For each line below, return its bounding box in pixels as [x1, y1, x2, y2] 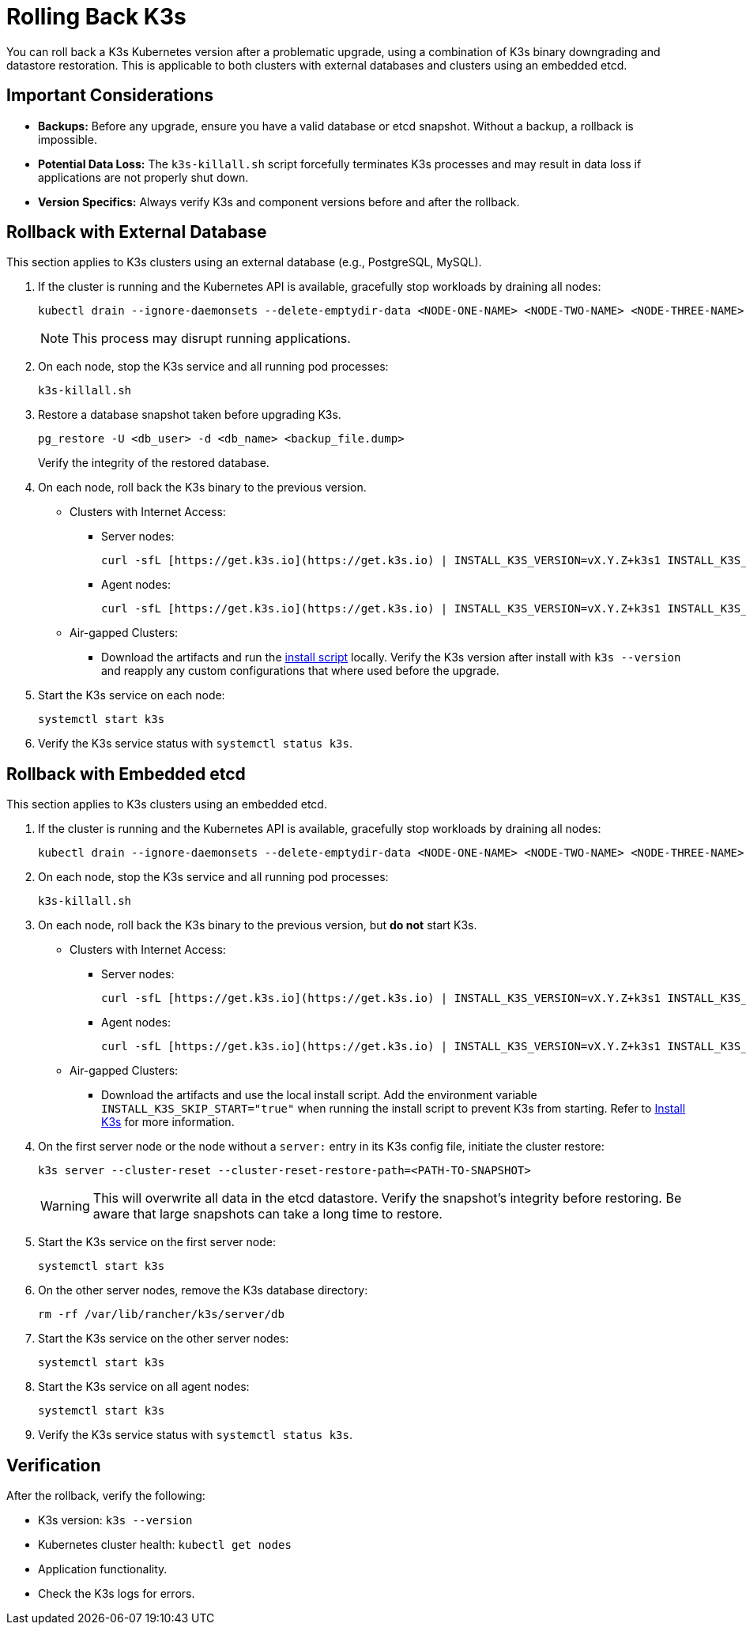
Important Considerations [6, 85, 214, 106]
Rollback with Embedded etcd [6, 763, 246, 784]
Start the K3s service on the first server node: [38, 1235, 276, 1249]
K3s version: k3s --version [38, 1513, 193, 1527]
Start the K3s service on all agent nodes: [38, 1380, 250, 1394]
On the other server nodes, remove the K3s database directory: [38, 1283, 368, 1298]
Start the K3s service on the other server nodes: [38, 1332, 289, 1346]
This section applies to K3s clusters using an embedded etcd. [6, 797, 327, 812]
